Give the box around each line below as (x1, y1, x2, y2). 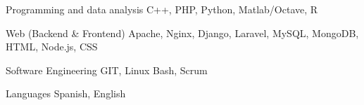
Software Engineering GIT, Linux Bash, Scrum (6, 62, 208, 77)
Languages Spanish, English (6, 86, 126, 101)
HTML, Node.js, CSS (6, 39, 98, 54)
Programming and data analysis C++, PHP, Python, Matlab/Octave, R (6, 2, 318, 16)
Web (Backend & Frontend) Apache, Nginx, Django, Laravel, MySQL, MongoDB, (6, 25, 359, 40)
